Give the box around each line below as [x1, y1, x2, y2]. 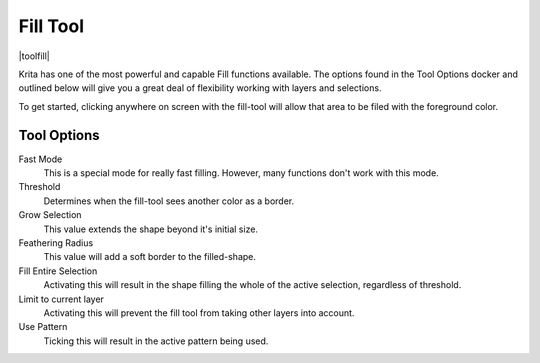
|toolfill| [18, 50, 50, 62]
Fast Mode [18, 153, 63, 165]
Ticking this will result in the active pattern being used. [43, 335, 269, 347]
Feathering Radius [18, 236, 94, 249]
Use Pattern [18, 321, 68, 333]
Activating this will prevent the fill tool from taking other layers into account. [43, 306, 355, 319]
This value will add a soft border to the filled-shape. [43, 251, 257, 263]
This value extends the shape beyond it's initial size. [43, 223, 259, 235]
